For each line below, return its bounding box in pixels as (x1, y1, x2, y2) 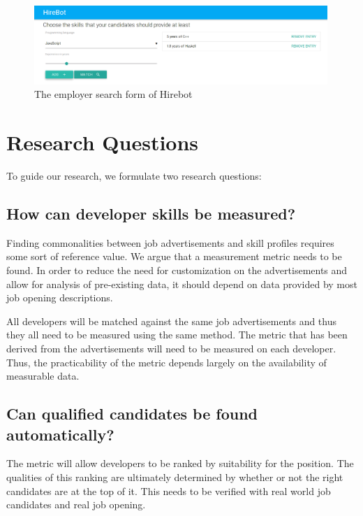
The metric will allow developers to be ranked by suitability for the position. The (6, 456, 354, 471)
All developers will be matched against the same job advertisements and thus (6, 313, 337, 328)
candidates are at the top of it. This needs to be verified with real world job (6, 483, 331, 498)
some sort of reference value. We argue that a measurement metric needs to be (6, 249, 342, 264)
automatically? (6, 423, 114, 445)
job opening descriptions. (6, 290, 113, 305)
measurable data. (6, 368, 80, 383)
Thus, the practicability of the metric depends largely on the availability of (6, 354, 327, 369)
